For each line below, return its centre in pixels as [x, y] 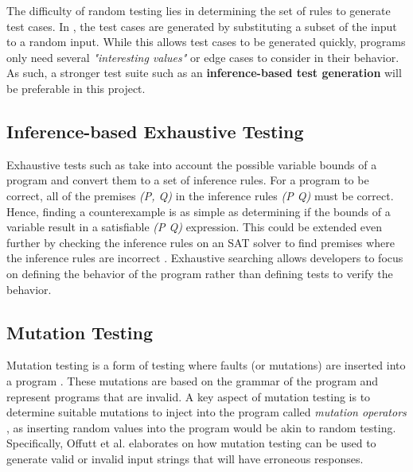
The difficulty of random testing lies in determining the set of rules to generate [199, 10]
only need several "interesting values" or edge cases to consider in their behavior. [203, 57]
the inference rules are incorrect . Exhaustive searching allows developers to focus [205, 258]
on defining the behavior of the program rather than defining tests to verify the [200, 273]
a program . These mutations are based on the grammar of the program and [193, 380]
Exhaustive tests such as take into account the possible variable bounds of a [192, 164]
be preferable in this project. [76, 88]
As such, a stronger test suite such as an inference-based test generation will [204, 73]
